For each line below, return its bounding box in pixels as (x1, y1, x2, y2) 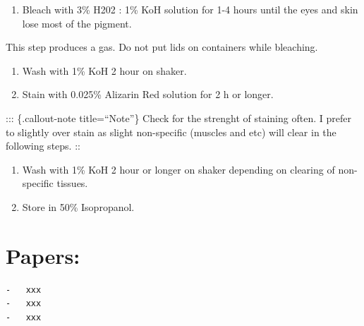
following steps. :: (6, 138, 80, 153)
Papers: (6, 241, 80, 270)
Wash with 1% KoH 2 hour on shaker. (22, 63, 187, 78)
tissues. (56, 176, 88, 191)
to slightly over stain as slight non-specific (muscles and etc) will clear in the (6, 124, 336, 139)
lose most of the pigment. (22, 16, 132, 30)
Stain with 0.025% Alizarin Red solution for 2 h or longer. (22, 87, 274, 102)
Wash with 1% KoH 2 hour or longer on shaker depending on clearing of (22, 162, 335, 176)
